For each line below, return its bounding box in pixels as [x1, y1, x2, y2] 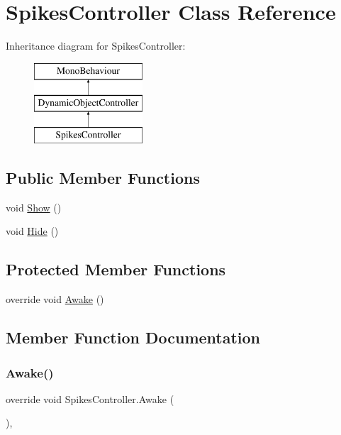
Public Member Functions [6, 167, 200, 189]
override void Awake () [6, 292, 104, 307]
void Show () [6, 199, 62, 214]
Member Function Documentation [6, 326, 261, 348]
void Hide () [6, 224, 59, 238]
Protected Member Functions [6, 258, 226, 280]
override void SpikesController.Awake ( [6, 391, 174, 406]
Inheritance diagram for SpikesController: [6, 38, 186, 53]
